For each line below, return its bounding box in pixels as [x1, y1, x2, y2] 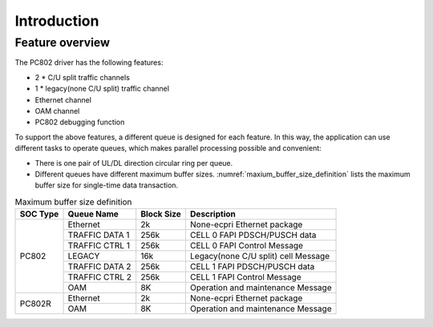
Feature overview [14, 35, 111, 50]
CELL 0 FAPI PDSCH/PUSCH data [189, 229, 317, 240]
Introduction [14, 12, 99, 30]
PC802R [19, 297, 51, 309]
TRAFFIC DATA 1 [67, 229, 130, 240]
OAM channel [34, 106, 80, 115]
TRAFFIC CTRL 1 [67, 240, 130, 252]
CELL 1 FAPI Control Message [189, 272, 302, 283]
